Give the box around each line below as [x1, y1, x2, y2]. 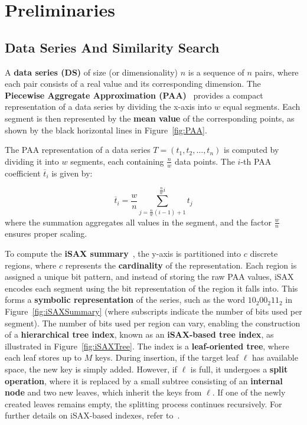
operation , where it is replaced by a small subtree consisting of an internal [5, 374, 283, 387]
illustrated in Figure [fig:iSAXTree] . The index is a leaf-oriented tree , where [5, 339, 289, 352]
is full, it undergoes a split [190, 363, 288, 375]
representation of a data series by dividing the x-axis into [5, 100, 212, 113]
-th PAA [240, 155, 272, 167]
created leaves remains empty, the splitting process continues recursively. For [5, 397, 282, 410]
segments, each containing [70, 155, 164, 167]
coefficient [5, 166, 41, 179]
